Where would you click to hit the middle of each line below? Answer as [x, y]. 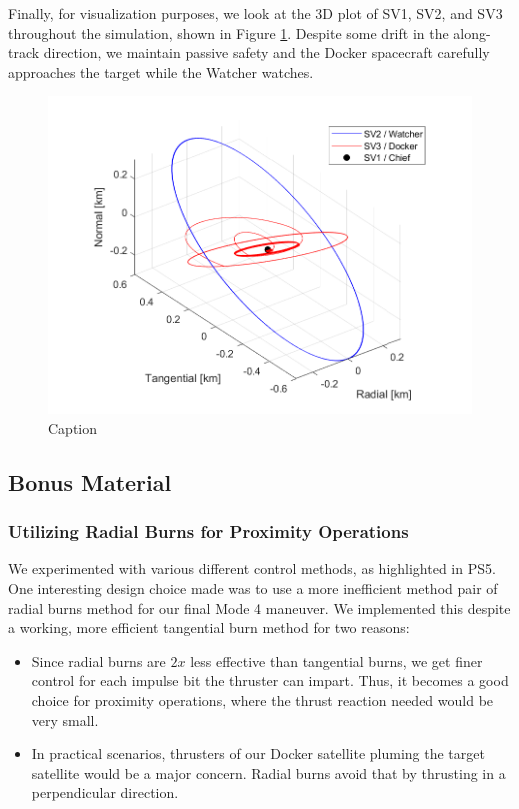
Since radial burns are [98, 660]
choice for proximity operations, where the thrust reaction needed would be [262, 700]
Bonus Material [90, 481]
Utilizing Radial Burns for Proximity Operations [208, 531]
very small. [65, 719]
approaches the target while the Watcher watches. [161, 71]
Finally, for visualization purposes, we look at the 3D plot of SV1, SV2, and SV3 [255, 13]
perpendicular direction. [105, 792]
